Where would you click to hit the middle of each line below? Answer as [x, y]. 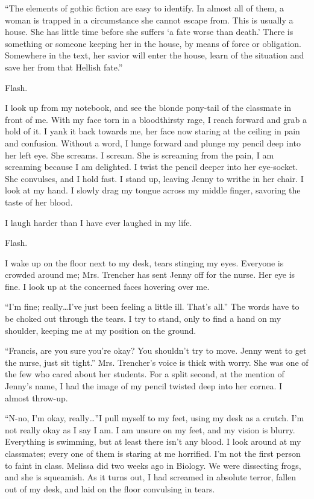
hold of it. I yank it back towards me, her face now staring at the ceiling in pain [152, 131]
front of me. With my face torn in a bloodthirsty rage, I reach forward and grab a [156, 119]
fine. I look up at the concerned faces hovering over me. [107, 286]
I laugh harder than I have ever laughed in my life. [99, 222]
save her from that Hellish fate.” [64, 67]
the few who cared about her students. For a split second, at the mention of [145, 374]
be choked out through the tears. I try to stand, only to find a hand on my [143, 319]
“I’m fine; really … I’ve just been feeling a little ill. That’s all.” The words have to [152, 306]
